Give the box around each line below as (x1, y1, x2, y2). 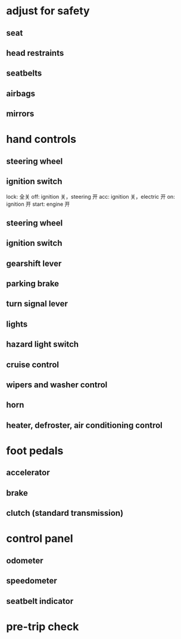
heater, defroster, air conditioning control (6, 420, 163, 430)
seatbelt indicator (6, 596, 74, 606)
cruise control (6, 359, 60, 369)
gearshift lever (6, 258, 62, 268)
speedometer (6, 576, 58, 586)
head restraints (6, 48, 64, 58)
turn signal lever (6, 299, 68, 309)
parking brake (6, 278, 60, 289)
